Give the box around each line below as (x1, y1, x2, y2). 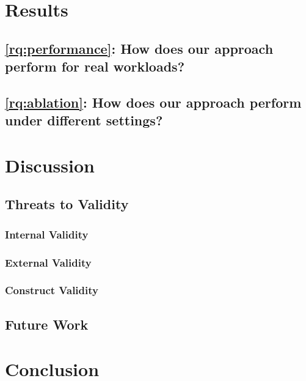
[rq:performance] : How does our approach (5, 39, 274, 57)
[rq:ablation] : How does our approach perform (5, 92, 302, 111)
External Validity (5, 254, 92, 270)
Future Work (5, 314, 89, 333)
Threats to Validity (5, 194, 129, 213)
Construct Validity (5, 283, 98, 298)
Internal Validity (5, 226, 89, 242)
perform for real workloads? (5, 57, 185, 76)
